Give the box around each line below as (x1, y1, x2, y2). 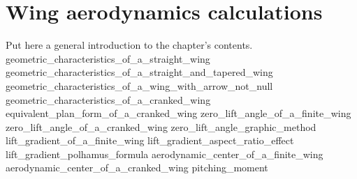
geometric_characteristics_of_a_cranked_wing (6, 92, 211, 107)
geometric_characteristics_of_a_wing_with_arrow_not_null (6, 78, 273, 93)
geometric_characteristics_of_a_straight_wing (6, 51, 210, 65)
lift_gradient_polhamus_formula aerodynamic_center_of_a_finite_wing (6, 146, 323, 161)
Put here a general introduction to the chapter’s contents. (6, 38, 253, 52)
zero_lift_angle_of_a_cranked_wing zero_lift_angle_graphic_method (6, 119, 316, 134)
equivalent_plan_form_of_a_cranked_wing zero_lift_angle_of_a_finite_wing (6, 106, 351, 120)
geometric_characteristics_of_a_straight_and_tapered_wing (6, 65, 273, 79)
